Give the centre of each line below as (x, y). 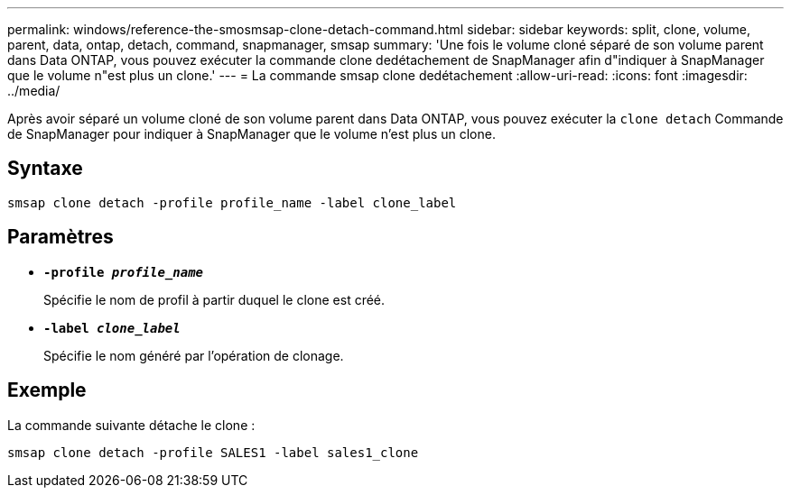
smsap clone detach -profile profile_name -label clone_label (232, 202)
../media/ (34, 91)
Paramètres (60, 237)
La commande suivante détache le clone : (131, 425)
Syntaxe (45, 169)
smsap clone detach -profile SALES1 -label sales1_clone (213, 452)
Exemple (47, 390)
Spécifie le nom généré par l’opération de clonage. (194, 355)
